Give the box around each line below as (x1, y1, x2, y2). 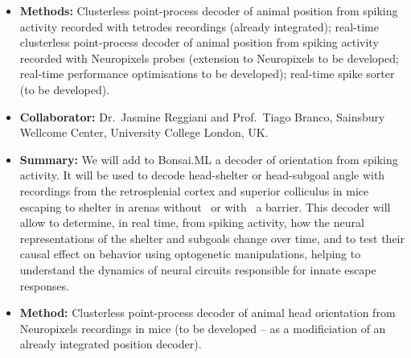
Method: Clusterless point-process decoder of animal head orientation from (19, 304, 396, 321)
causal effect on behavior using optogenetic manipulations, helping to (19, 245, 361, 262)
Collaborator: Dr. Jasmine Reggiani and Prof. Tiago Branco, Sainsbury (19, 108, 385, 125)
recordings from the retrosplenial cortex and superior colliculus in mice (19, 182, 369, 199)
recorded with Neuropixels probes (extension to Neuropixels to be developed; (19, 49, 399, 66)
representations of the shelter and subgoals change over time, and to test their (19, 229, 405, 246)
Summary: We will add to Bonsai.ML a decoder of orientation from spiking (19, 150, 398, 167)
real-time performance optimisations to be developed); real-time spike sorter (19, 65, 395, 82)
